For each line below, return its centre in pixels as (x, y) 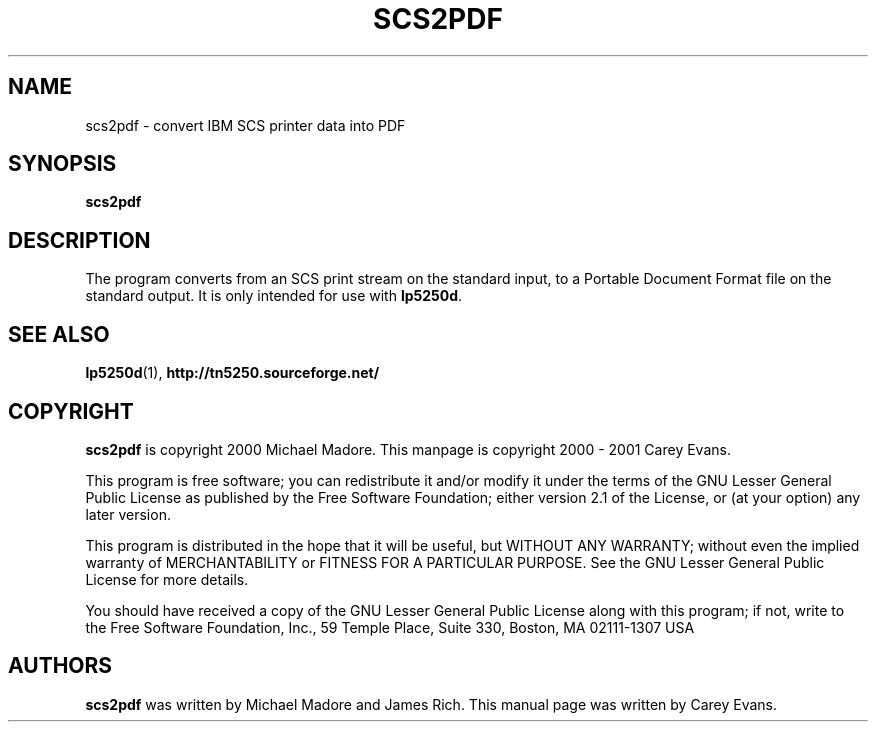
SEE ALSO (59, 334)
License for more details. (167, 579)
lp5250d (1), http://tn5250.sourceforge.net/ (232, 373)
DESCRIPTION (79, 240)
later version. (128, 514)
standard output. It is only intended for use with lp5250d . (274, 296)
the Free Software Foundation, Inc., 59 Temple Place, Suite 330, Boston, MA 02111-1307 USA (390, 627)
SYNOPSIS (62, 164)
